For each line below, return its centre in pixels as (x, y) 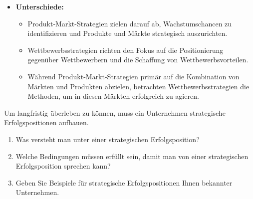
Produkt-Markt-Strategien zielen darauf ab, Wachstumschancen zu (130, 23)
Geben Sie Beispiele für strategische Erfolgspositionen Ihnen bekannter (124, 182)
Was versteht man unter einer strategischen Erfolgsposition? (108, 139)
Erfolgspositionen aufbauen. (46, 122)
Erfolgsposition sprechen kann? (63, 166)
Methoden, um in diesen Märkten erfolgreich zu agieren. (113, 96)
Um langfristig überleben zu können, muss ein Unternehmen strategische (115, 112)
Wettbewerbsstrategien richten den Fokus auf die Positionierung (126, 50)
